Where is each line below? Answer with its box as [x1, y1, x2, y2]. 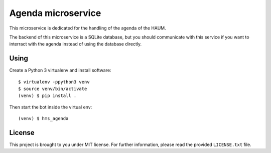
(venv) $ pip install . [18, 93, 77, 98]
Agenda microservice [9, 7, 101, 18]
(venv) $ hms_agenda [18, 115, 69, 121]
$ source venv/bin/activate [18, 86, 87, 92]
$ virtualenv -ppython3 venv [18, 79, 90, 84]
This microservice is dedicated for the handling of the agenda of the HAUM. [9, 25, 167, 31]
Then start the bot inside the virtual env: [9, 104, 92, 110]
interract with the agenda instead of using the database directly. [9, 41, 142, 47]
